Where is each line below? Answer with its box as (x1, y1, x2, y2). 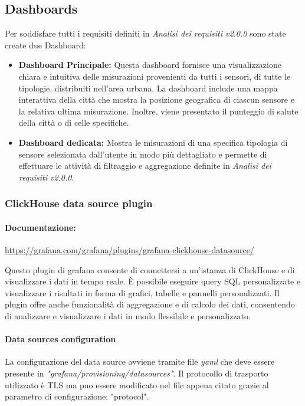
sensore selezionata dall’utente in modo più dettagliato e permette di (18, 148, 267, 160)
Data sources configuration (5, 333, 116, 345)
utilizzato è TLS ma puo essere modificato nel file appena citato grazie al (5, 378, 269, 391)
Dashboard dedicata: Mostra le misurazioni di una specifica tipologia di (18, 136, 288, 148)
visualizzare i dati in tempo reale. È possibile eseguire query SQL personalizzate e (5, 275, 301, 287)
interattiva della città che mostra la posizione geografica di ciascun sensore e (18, 93, 294, 106)
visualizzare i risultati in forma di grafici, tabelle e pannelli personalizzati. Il (5, 286, 280, 299)
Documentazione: (5, 221, 76, 233)
